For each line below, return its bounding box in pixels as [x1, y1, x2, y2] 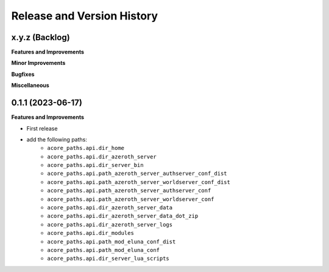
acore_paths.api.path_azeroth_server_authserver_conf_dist [47, 170, 228, 177]
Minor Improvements [11, 59, 66, 67]
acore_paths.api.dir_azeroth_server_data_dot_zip [47, 212, 199, 220]
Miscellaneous [11, 82, 50, 89]
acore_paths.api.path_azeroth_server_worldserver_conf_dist [47, 178, 231, 185]
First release [26, 124, 58, 132]
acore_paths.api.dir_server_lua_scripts [47, 255, 170, 262]
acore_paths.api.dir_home [47, 144, 125, 152]
